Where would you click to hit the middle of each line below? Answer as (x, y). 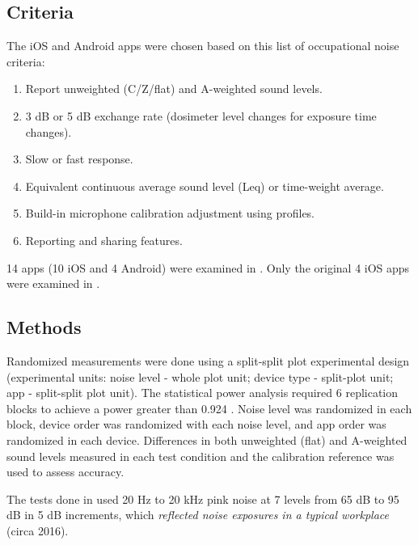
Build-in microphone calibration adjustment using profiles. (170, 213)
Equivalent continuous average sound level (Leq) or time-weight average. (205, 186)
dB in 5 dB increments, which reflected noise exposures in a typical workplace (198, 515)
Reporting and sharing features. (104, 240)
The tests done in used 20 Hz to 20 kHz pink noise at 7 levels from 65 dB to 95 (203, 499)
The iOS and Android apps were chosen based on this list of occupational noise (203, 46)
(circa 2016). (38, 530)
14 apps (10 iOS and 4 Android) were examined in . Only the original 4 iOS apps (208, 267)
